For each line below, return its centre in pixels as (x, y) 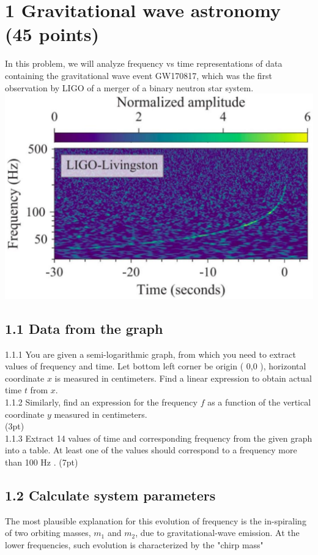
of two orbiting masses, (48, 533)
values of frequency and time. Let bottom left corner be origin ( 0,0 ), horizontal (156, 366)
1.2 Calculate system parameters (110, 495)
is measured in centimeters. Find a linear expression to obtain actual (183, 378)
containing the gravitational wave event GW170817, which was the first (139, 75)
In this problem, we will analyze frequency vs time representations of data (144, 63)
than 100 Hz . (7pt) (42, 462)
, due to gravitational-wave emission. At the (217, 533)
